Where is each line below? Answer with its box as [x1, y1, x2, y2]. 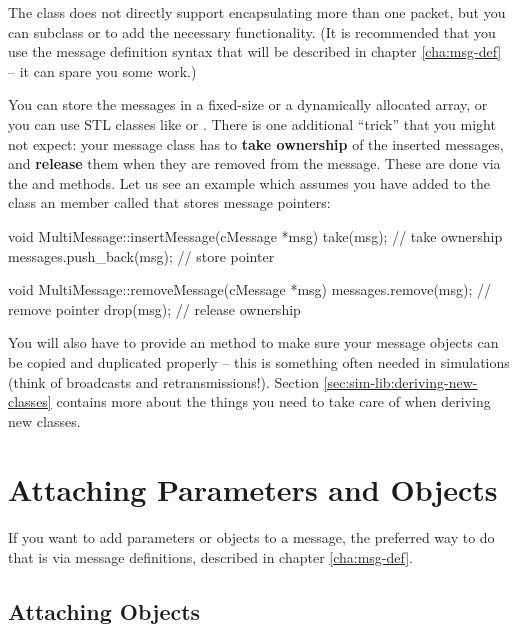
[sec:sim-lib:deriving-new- [323, 371, 478, 392]
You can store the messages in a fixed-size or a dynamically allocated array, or [8, 94, 488, 115]
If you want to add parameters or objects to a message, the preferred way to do [8, 527, 495, 548]
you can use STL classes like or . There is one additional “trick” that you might [8, 113, 496, 134]
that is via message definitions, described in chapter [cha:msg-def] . [8, 547, 414, 567]
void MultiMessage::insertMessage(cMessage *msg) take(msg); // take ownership [8, 225, 503, 246]
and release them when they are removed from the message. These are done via [8, 153, 501, 174]
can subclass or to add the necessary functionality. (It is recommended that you [8, 21, 496, 42]
